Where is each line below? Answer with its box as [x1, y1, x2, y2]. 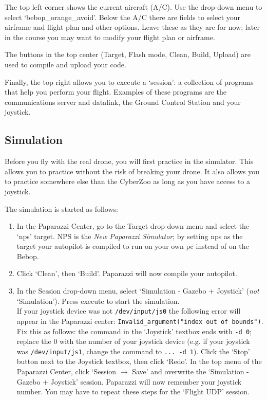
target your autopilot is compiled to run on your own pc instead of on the [16, 241, 249, 251]
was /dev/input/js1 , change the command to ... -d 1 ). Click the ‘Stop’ [16, 346, 250, 356]
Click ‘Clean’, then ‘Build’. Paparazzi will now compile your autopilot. [16, 268, 237, 279]
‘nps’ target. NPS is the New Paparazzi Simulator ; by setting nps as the [16, 230, 243, 241]
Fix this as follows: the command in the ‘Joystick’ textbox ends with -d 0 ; [16, 325, 252, 336]
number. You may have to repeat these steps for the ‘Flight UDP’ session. [16, 386, 250, 397]
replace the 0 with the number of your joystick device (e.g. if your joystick [16, 336, 250, 347]
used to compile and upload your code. [5, 59, 126, 69]
